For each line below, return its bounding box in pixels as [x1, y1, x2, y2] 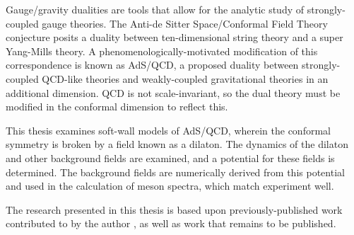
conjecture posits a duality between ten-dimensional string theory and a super [6, 30, 343, 45]
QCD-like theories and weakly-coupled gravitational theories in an [42, 71, 329, 86]
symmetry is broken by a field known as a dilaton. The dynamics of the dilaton [6, 137, 348, 151]
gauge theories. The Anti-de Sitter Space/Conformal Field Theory [42, 16, 328, 30]
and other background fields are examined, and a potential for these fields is [6, 150, 335, 165]
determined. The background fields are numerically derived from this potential [6, 164, 345, 179]
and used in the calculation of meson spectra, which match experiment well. [6, 178, 334, 193]
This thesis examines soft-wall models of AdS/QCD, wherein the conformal [6, 122, 331, 137]
